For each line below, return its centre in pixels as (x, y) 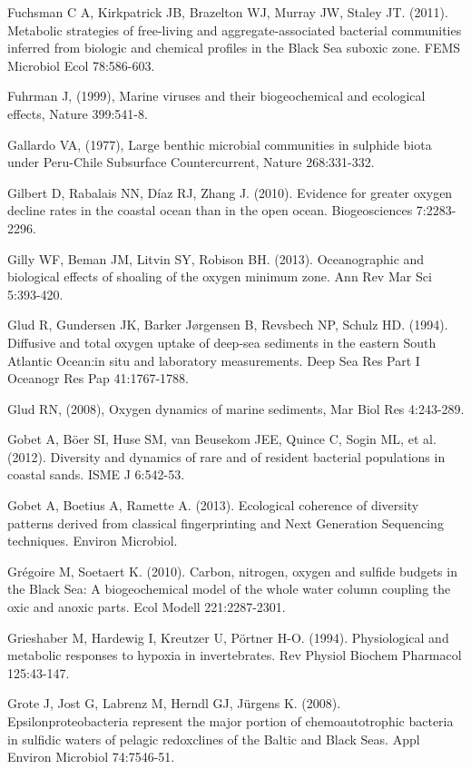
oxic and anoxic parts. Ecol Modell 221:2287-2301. (147, 607)
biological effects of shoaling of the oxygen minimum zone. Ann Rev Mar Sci (220, 276)
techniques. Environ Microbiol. (93, 541)
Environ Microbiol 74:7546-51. (91, 757)
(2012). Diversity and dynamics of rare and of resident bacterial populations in (226, 456)
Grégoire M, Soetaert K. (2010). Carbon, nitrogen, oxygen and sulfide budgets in (232, 571)
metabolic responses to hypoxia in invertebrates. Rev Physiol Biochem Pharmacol (235, 655)
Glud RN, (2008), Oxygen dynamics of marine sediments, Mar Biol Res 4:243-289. (236, 408)
